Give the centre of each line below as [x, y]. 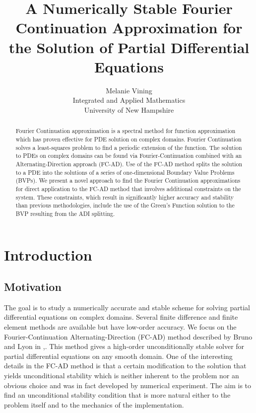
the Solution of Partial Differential [129, 47]
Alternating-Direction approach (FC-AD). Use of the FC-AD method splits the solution [129, 164]
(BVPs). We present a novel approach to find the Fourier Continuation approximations [128, 180]
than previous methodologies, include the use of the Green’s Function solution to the [125, 205]
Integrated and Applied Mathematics [129, 100]
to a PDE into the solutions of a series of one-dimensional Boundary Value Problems [125, 172]
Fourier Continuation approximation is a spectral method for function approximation [126, 131]
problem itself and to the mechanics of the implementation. [94, 404]
